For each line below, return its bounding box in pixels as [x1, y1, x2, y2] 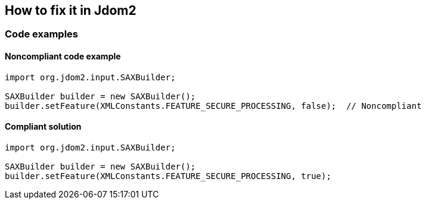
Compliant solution [5, 121, 82, 132]
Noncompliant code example [5, 51, 121, 62]
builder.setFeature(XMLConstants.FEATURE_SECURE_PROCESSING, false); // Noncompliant [5, 101, 422, 111]
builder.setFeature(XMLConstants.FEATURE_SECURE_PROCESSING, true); [5, 171, 331, 181]
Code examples [5, 28, 79, 40]
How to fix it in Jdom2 [5, 3, 136, 18]
